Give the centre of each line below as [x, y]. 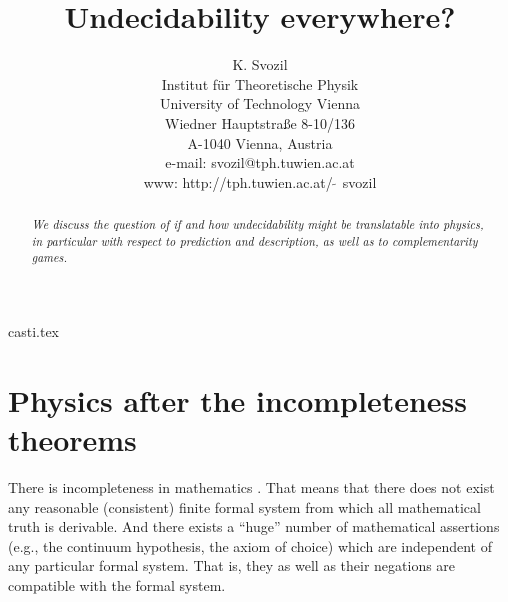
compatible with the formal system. [117, 584]
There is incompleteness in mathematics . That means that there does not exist [251, 486]
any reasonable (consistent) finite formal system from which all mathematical [244, 506]
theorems [72, 439]
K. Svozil [260, 64]
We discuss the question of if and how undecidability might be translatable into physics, [257, 224]
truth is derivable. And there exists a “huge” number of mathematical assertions [254, 526]
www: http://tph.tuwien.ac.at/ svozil [260, 181]
